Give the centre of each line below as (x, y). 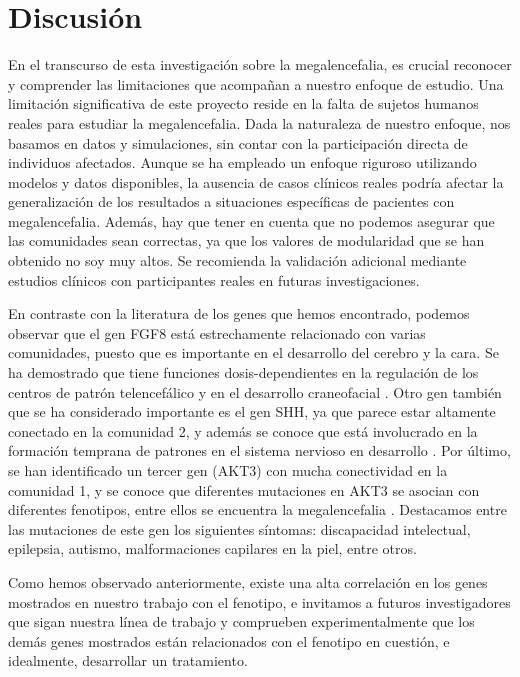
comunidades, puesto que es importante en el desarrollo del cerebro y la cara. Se (253, 352)
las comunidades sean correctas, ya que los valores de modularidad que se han (246, 240)
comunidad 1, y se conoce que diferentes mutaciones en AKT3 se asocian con (244, 489)
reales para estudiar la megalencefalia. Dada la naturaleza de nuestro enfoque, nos (259, 122)
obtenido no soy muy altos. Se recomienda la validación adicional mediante (237, 260)
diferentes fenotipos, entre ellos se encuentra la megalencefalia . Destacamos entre (257, 509)
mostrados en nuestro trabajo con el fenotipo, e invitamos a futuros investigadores (259, 601)
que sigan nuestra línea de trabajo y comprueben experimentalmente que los (241, 621)
